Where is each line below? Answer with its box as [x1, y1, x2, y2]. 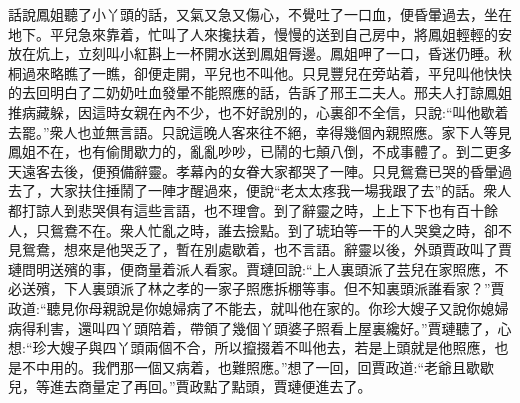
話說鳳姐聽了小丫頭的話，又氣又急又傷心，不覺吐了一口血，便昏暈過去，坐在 [8, 4, 512, 24]
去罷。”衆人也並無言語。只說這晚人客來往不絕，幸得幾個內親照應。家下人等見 [8, 121, 512, 142]
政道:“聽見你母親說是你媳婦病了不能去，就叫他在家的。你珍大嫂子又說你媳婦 [8, 297, 509, 318]
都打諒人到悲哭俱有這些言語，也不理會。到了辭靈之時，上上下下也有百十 [8, 199, 484, 220]
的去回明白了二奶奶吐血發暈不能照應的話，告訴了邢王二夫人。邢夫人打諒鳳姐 [8, 82, 512, 103]
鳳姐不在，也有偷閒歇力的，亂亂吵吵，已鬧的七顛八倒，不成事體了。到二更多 [8, 141, 512, 162]
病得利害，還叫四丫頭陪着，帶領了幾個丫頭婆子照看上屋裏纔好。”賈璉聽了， [8, 317, 498, 338]
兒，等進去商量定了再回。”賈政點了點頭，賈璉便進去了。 [8, 376, 372, 397]
